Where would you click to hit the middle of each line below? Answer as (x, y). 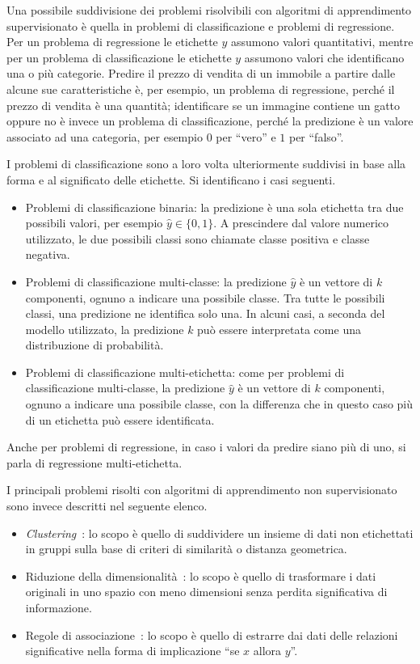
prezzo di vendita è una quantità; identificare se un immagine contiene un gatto (204, 105)
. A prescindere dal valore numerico (301, 223)
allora (267, 651)
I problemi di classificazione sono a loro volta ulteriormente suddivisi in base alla (206, 164)
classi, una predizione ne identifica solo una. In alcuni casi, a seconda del (205, 313)
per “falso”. (316, 136)
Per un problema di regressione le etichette (112, 42)
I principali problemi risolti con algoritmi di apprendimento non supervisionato (202, 490)
